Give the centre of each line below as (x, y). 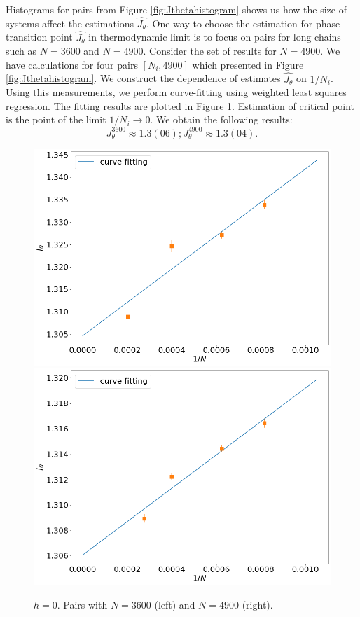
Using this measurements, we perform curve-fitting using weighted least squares (176, 92)
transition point (39, 37)
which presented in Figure (248, 64)
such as (21, 51)
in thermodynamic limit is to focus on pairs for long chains (215, 37)
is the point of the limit (56, 119)
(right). (257, 604)
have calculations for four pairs (72, 64)
